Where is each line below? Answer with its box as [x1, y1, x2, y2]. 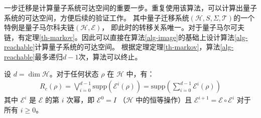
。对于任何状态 [49, 68, 99, 78]
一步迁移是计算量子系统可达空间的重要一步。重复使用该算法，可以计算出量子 [4, 2, 257, 12]
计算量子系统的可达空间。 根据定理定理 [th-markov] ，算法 [35, 41, 220, 52]
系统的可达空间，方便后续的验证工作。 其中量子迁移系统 [4, 12, 189, 22]
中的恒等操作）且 [136, 94, 192, 105]
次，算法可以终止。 [78, 51, 142, 61]
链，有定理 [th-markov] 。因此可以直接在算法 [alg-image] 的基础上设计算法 [4, 31, 234, 42]
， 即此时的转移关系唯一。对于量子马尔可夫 [101, 22, 244, 32]
